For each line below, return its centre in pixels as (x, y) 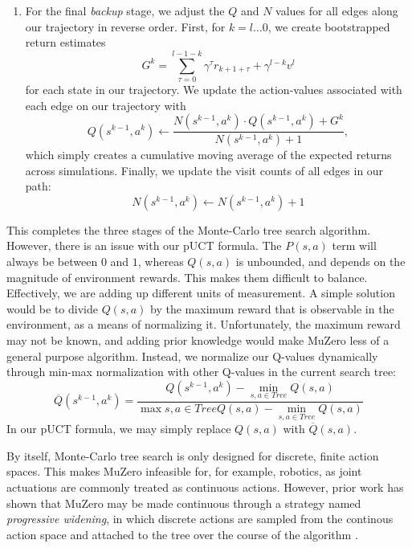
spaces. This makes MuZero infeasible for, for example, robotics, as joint (184, 471)
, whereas (161, 261)
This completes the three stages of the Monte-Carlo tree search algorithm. (189, 229)
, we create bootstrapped (329, 26)
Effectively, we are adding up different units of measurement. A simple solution (201, 293)
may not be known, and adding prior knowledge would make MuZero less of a (198, 339)
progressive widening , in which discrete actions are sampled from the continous (200, 519)
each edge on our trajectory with (106, 105)
